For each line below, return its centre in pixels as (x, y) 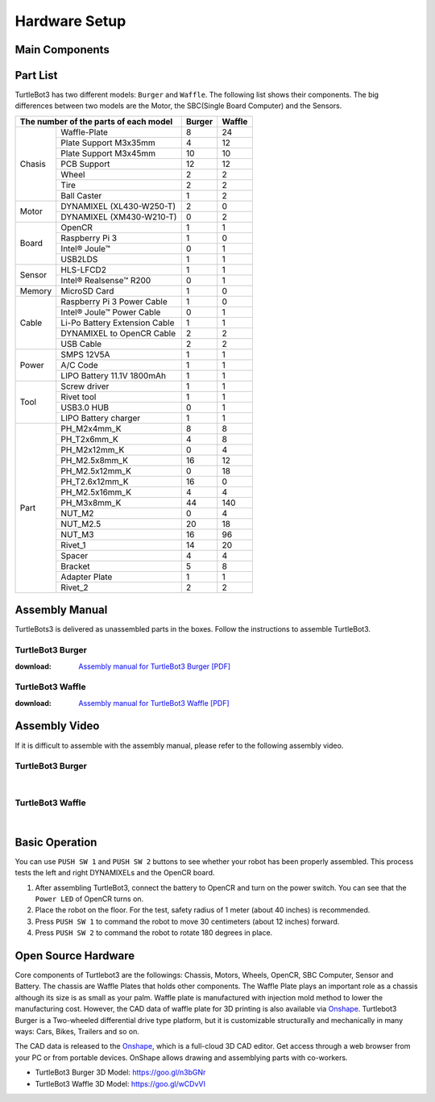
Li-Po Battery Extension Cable (118, 323)
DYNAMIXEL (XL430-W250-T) (118, 206)
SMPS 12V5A (85, 354)
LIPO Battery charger (101, 418)
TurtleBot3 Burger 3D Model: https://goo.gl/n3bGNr (120, 1072)
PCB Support (85, 164)
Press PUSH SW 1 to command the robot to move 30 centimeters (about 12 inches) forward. (187, 921)
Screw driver (85, 386)
